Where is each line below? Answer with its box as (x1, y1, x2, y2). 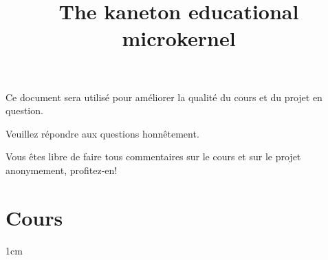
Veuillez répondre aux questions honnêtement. (6, 126, 199, 140)
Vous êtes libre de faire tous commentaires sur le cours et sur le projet (6, 149, 301, 164)
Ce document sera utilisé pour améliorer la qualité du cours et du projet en (6, 89, 322, 104)
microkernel (122, 24, 236, 52)
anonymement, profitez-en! (6, 162, 118, 177)
